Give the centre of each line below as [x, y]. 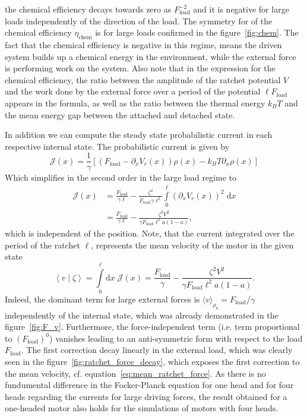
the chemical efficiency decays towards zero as [88, 9]
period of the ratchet [42, 245]
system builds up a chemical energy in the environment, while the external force [151, 56]
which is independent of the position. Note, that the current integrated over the [150, 233]
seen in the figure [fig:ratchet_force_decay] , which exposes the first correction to [152, 362]
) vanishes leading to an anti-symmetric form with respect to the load [176, 338]
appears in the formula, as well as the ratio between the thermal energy [135, 103]
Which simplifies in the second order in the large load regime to [121, 177]
